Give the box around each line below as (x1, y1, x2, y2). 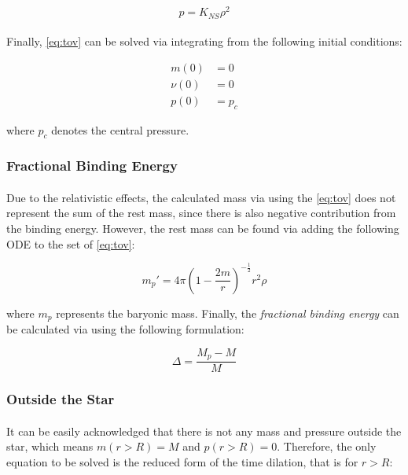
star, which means (6, 438, 94, 455)
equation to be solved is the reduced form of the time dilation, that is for (6, 453, 358, 469)
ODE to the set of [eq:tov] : (6, 235, 135, 252)
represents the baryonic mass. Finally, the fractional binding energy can (56, 304, 399, 321)
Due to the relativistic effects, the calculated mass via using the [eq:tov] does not (6, 189, 396, 205)
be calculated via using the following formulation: (6, 321, 244, 337)
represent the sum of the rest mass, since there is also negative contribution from (6, 204, 396, 221)
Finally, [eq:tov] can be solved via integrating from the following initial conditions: (6, 33, 402, 50)
